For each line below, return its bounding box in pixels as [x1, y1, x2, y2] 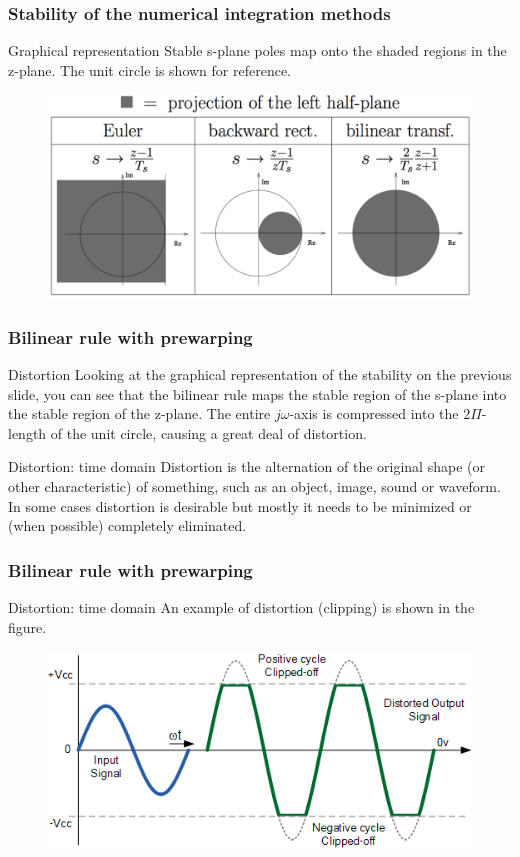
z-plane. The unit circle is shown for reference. [8, 59, 292, 80]
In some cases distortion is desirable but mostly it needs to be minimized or [8, 495, 472, 516]
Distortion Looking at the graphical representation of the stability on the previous [8, 363, 512, 384]
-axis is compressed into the [289, 403, 459, 424]
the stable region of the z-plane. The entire [8, 403, 271, 424]
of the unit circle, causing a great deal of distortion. [50, 422, 367, 443]
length [8, 422, 47, 443]
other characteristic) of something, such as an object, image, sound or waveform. [8, 475, 501, 496]
